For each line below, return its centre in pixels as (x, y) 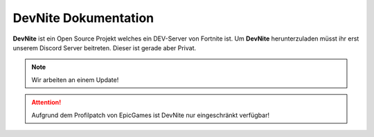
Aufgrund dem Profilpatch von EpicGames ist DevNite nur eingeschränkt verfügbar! (151, 115)
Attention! (46, 103)
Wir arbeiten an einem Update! (75, 80)
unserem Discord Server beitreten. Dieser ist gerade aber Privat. (105, 48)
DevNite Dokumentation (83, 18)
